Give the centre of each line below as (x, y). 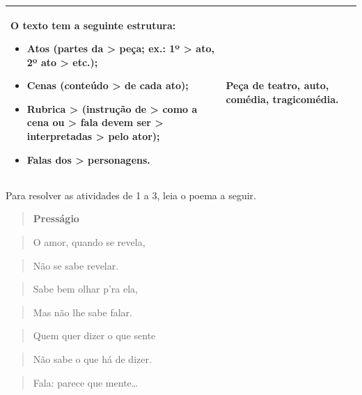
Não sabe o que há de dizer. (92, 358)
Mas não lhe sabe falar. (82, 312)
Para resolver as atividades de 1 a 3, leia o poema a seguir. (131, 195)
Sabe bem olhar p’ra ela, (86, 289)
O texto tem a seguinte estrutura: (93, 25)
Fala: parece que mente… (86, 382)
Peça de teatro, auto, (277, 85)
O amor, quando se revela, (89, 241)
